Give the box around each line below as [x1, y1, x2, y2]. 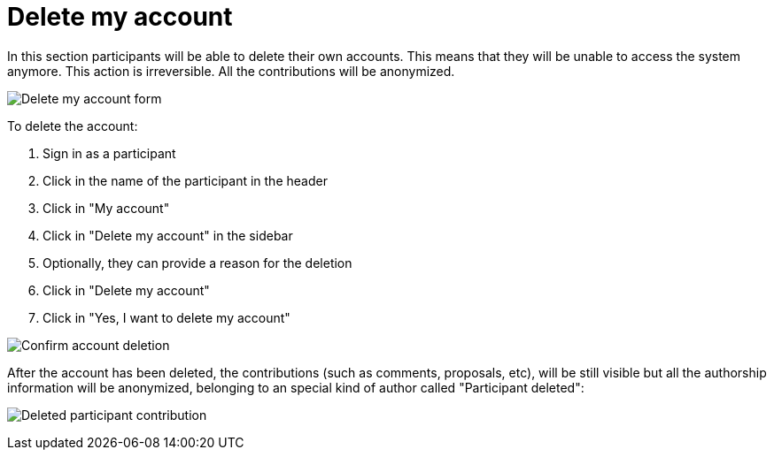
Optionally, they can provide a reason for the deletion [43, 255, 352, 270]
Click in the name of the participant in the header [43, 172, 328, 188]
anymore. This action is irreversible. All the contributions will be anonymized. [7, 63, 455, 79]
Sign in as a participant [43, 145, 176, 161]
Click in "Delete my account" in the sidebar [43, 227, 293, 243]
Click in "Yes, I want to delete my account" [43, 309, 290, 325]
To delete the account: [7, 118, 138, 133]
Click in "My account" [43, 200, 170, 216]
